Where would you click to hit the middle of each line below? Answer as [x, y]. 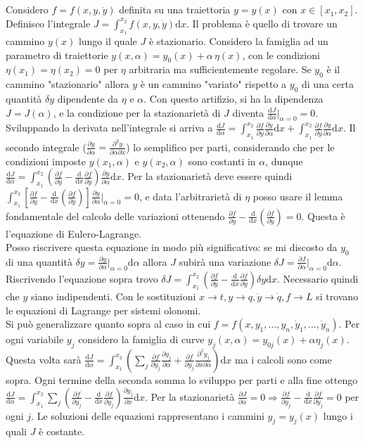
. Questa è [323, 216]
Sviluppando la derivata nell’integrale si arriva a [109, 128]
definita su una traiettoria [175, 9]
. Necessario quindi [318, 278]
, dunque [284, 161]
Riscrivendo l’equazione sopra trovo [82, 278]
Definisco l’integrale [48, 23]
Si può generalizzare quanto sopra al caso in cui [108, 324]
